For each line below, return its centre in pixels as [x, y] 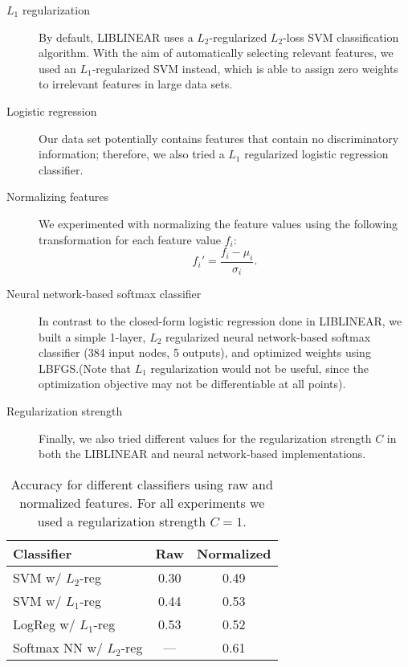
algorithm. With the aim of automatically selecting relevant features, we [216, 53]
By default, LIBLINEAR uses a [116, 37]
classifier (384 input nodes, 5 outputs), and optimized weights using [205, 352]
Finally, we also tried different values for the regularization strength [205, 438]
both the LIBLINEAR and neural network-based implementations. [202, 454]
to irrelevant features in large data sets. [136, 84]
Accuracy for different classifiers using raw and [142, 484]
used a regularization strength [122, 521]
